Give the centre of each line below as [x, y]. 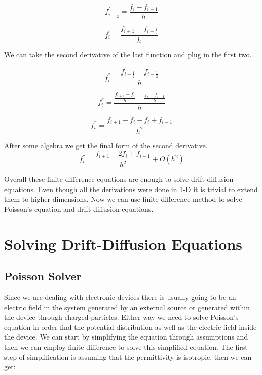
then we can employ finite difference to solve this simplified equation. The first [126, 347]
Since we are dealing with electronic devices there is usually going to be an [120, 297]
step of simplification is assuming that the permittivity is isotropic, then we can [128, 357]
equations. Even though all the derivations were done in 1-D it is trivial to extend [131, 189]
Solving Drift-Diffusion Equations [123, 243]
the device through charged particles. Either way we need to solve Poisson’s [121, 317]
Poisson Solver [43, 276]
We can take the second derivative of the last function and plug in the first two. [128, 54]
